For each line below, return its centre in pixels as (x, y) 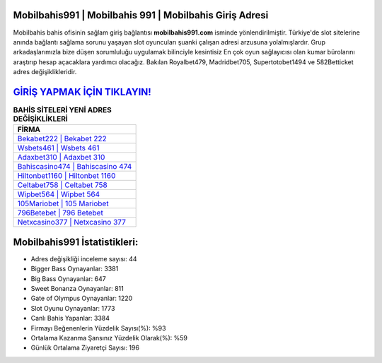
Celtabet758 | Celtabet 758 (62, 185)
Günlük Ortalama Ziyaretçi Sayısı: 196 (85, 348)
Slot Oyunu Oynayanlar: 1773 (73, 308)
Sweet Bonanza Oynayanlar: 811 (77, 289)
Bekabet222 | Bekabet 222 (62, 139)
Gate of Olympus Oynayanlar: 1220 (82, 298)
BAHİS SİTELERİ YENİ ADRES (63, 110)
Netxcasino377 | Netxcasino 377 (72, 222)
